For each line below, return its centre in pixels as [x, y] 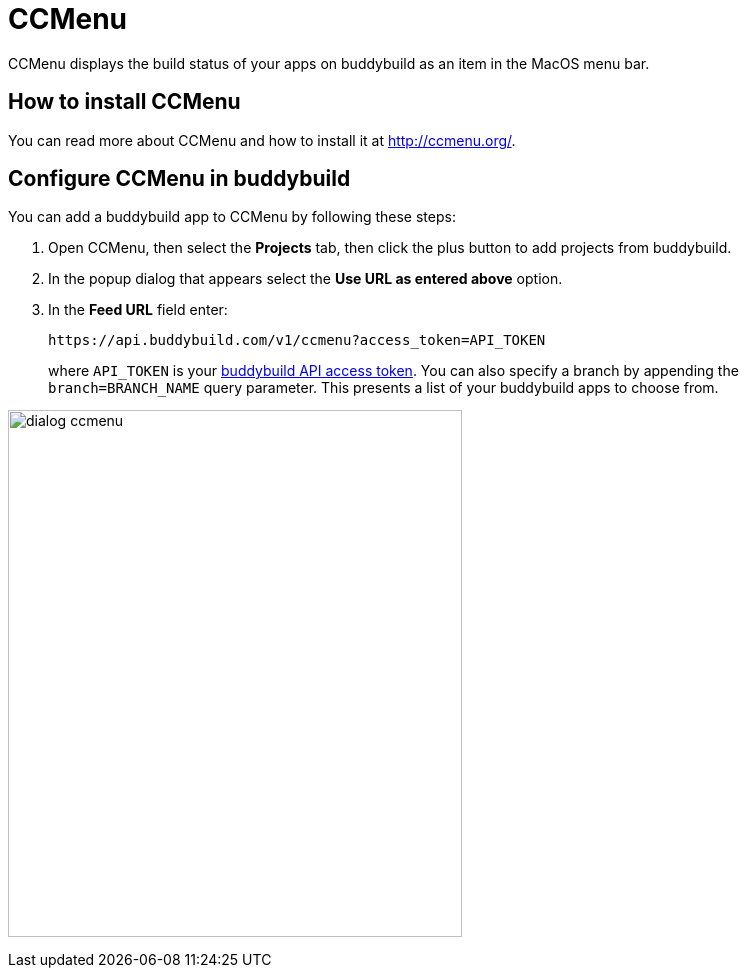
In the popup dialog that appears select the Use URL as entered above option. [305, 279]
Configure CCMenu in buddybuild [179, 179]
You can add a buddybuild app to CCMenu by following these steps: [232, 217]
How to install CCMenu [124, 102]
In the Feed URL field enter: [138, 310]
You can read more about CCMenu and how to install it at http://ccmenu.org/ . [262, 140]
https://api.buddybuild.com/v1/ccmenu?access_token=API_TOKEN [297, 340]
